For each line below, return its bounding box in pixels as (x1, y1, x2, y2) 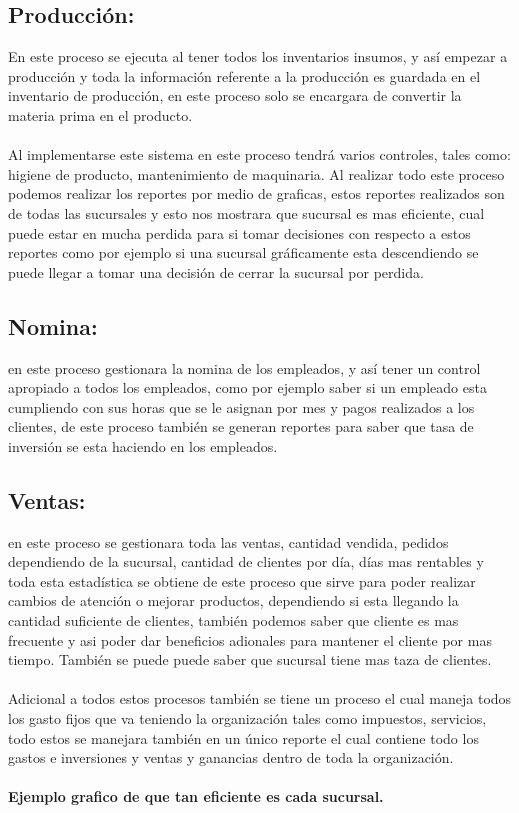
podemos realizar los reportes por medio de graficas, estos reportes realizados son (8, 183, 505, 204)
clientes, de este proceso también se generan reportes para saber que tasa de (8, 416, 474, 437)
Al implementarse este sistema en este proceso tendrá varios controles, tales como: (8, 144, 511, 165)
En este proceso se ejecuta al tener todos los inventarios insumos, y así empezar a (8, 46, 508, 67)
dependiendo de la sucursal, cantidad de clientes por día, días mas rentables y (8, 551, 484, 572)
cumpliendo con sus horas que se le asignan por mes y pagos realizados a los (8, 396, 475, 417)
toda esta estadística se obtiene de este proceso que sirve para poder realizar (8, 570, 476, 591)
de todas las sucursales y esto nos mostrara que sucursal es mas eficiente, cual (8, 202, 485, 223)
